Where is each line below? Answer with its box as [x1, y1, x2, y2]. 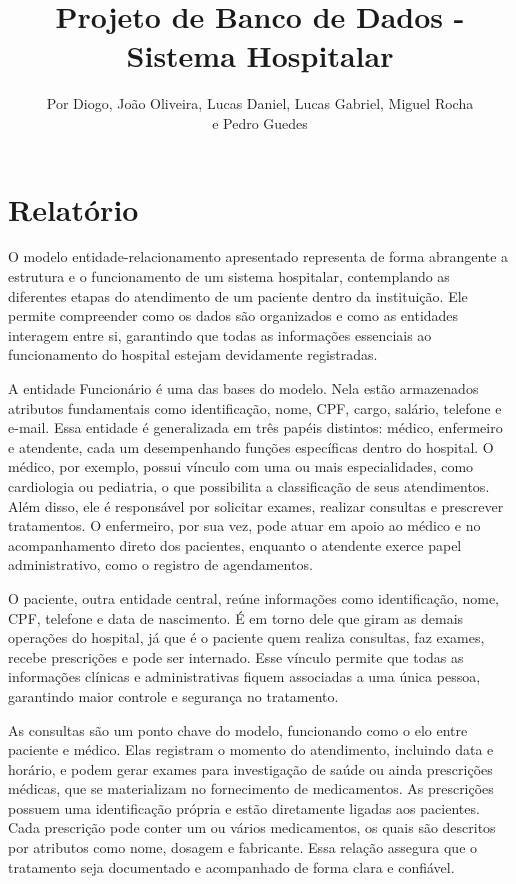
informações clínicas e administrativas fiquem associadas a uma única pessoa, [8, 666, 481, 687]
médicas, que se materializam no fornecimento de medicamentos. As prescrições [8, 778, 494, 799]
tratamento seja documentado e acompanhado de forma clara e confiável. [8, 856, 455, 877]
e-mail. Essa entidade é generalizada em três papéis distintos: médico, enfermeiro [8, 417, 503, 438]
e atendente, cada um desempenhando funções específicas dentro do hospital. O [8, 436, 494, 457]
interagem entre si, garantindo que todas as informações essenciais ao [8, 324, 432, 345]
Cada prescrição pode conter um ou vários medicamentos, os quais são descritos [8, 817, 496, 838]
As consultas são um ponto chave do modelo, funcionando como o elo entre [8, 719, 468, 740]
